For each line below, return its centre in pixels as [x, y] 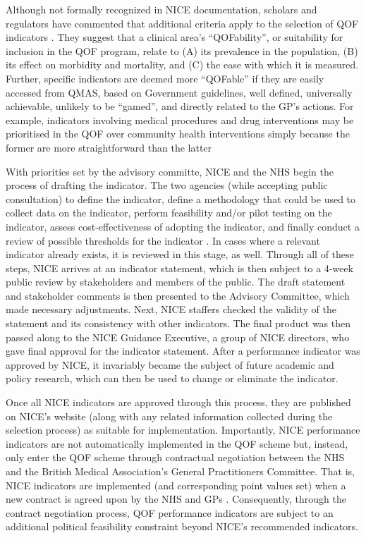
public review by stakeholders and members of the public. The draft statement [176, 282]
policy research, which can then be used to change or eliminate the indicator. [172, 378]
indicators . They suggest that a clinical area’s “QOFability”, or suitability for [175, 37]
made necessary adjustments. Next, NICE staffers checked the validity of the [171, 309]
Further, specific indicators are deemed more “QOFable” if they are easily [165, 78]
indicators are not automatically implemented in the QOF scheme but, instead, [177, 443]
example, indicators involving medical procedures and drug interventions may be [180, 120]
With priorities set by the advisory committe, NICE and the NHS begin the [170, 171]
